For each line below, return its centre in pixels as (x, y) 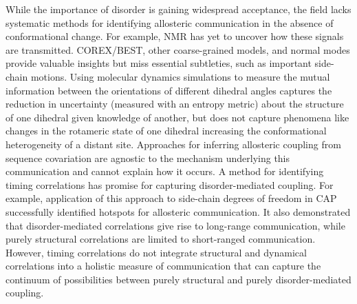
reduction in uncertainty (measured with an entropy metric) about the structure (175, 104)
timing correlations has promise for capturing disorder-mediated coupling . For (170, 184)
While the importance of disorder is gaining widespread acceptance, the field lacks (178, 9)
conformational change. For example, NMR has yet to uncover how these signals (175, 36)
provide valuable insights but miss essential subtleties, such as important (159, 63)
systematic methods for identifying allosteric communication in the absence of (170, 22)
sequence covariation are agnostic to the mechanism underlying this (148, 158)
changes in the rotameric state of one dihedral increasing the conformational (166, 131)
